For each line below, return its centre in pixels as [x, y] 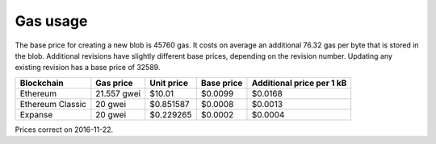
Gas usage [51, 21]
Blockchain [42, 83]
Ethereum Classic [53, 104]
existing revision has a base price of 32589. [88, 68]
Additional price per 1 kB [299, 83]
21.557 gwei [118, 93]
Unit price [169, 83]
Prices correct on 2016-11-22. [64, 130]
